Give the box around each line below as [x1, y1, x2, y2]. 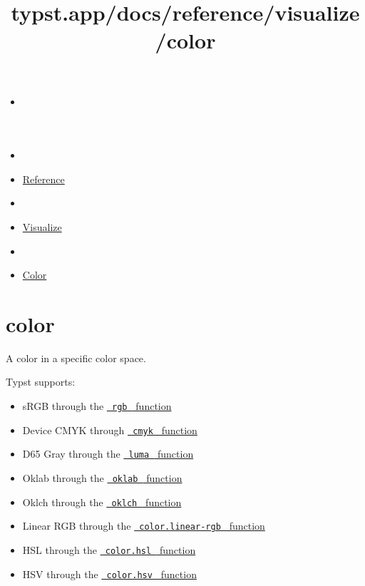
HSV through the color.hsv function [22, 566, 197, 581]
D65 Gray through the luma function [22, 446, 194, 461]
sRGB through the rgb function [22, 399, 172, 413]
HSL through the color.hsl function [22, 542, 196, 557]
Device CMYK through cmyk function [22, 422, 197, 437]
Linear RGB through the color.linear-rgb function [22, 518, 265, 533]
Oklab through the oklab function [22, 471, 182, 485]
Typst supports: [6, 374, 76, 389]
